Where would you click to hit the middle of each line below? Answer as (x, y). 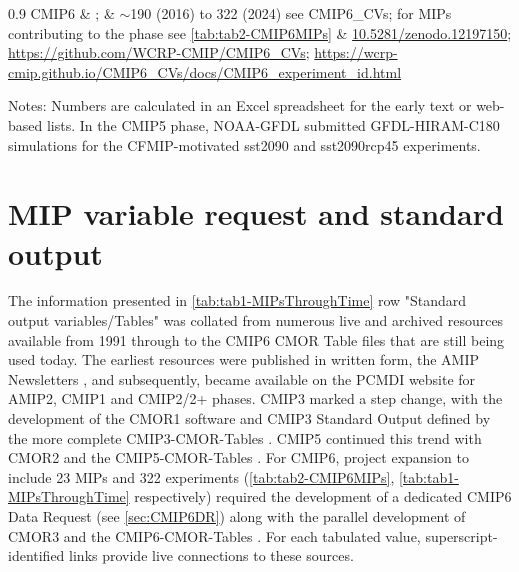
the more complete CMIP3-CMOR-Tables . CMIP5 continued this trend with (245, 437)
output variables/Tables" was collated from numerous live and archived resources (256, 320)
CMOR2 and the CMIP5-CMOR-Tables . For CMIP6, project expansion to (238, 457)
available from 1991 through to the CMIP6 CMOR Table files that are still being (256, 339)
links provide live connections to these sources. (211, 555)
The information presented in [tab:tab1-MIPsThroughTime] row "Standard (237, 300)
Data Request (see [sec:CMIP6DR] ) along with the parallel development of (237, 516)
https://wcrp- (356, 52)
